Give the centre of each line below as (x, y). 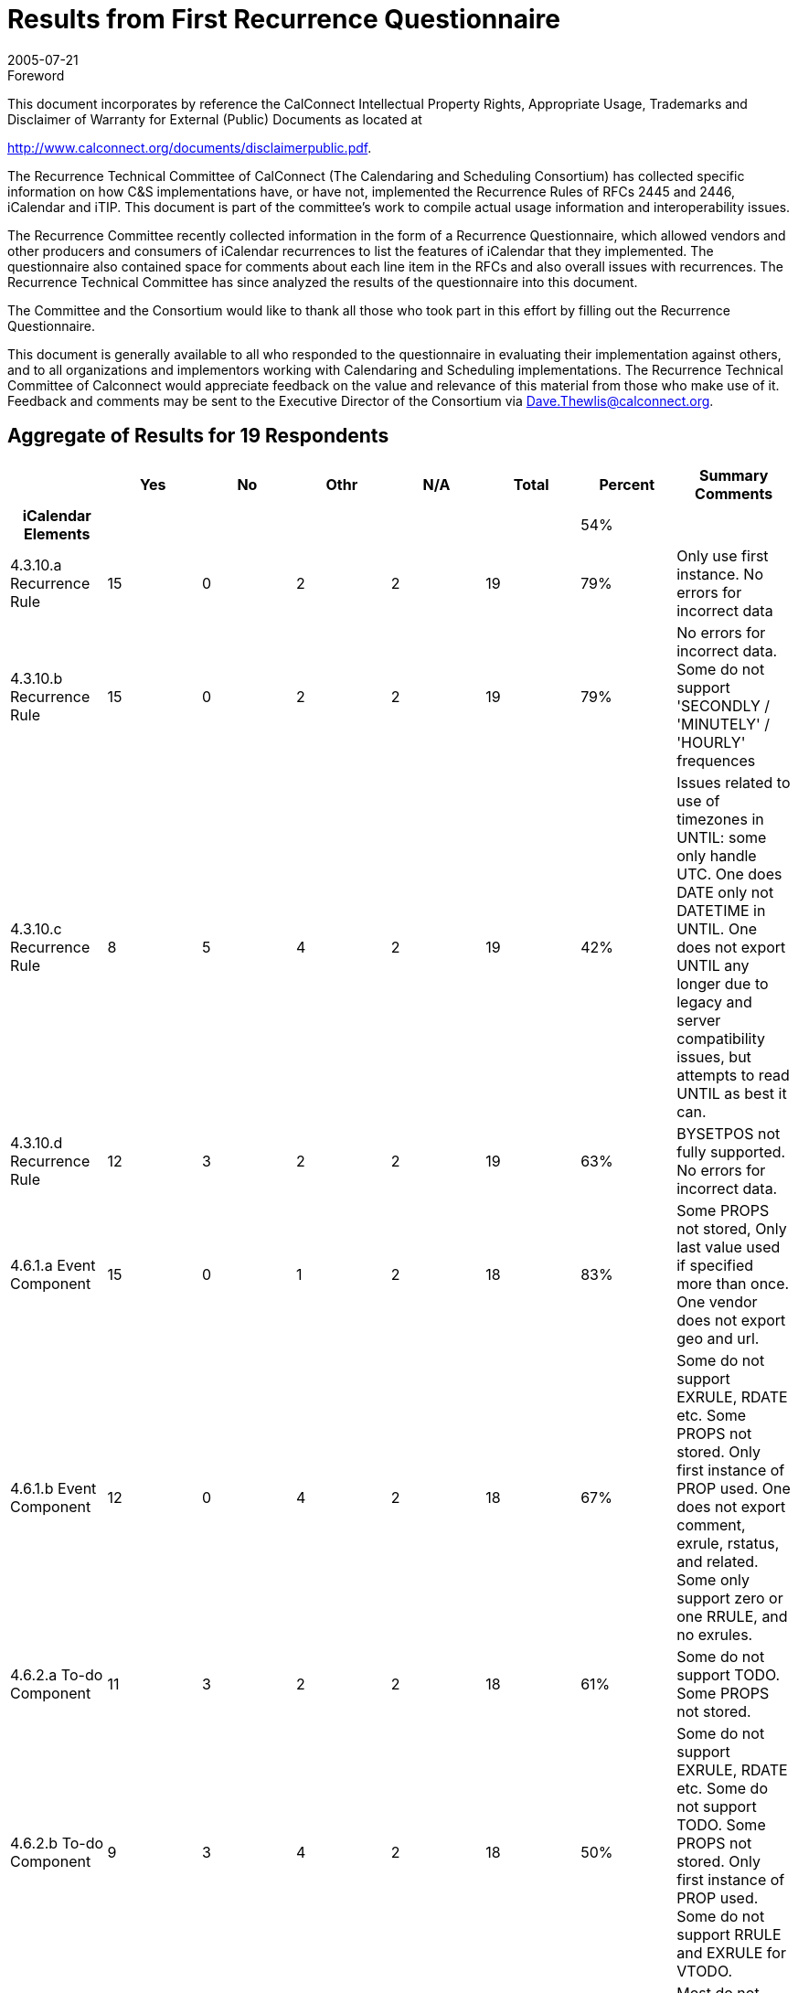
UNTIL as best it (732, 1093)
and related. (718, 1561)
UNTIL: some (722, 837)
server (699, 1020)
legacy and (714, 1002)
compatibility (721, 1038)
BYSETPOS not (729, 1133)
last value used (729, 1247)
